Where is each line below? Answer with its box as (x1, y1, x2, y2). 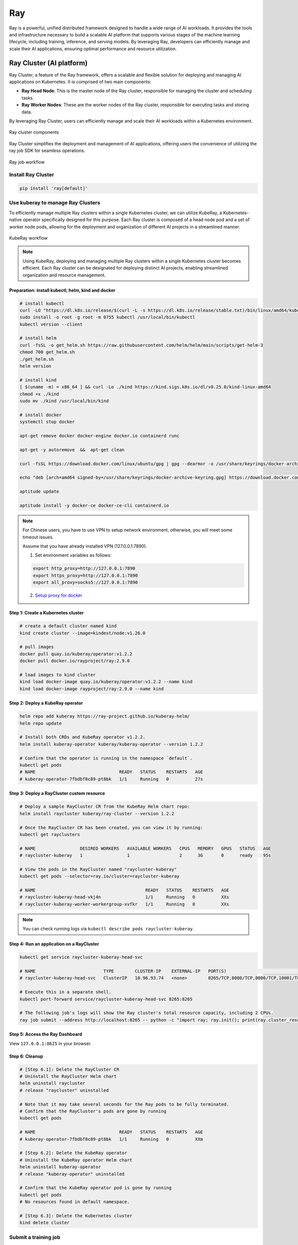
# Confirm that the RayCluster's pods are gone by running (19, 1108, 166, 1114)
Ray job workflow (9, 159, 45, 165)
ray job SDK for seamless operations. (9, 147, 85, 154)
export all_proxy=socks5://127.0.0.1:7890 (33, 580, 138, 585)
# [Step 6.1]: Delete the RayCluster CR (19, 1066, 119, 1072)
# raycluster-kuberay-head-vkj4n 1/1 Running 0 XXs (19, 894, 229, 900)
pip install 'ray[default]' (19, 186, 88, 191)
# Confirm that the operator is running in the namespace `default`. (19, 755, 193, 761)
